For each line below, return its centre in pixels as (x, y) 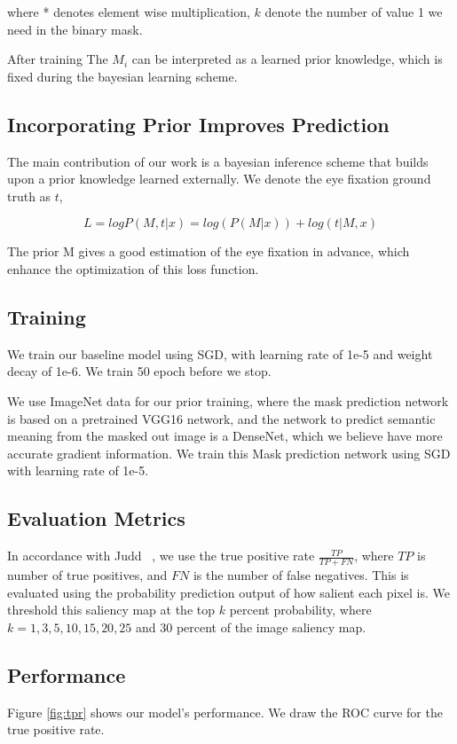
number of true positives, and (87, 574)
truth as (29, 196)
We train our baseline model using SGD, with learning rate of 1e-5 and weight (220, 353)
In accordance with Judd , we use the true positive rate (161, 556)
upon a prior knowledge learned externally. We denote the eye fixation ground (219, 179)
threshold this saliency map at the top (111, 610)
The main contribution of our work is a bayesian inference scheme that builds (218, 161)
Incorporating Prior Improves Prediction (198, 124)
